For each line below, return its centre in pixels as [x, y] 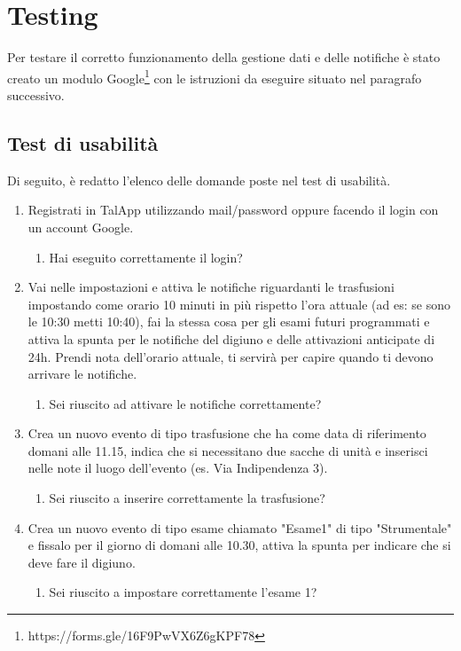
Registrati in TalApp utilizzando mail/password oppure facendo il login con [233, 210]
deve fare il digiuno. [82, 562]
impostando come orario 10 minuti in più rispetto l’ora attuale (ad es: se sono [239, 304]
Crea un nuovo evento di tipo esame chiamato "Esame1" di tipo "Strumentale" [240, 527]
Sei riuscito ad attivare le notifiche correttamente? [185, 403]
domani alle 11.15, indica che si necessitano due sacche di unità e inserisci [228, 450]
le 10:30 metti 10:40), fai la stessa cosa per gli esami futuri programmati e [229, 322]
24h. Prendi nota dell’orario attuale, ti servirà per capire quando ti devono [230, 356]
